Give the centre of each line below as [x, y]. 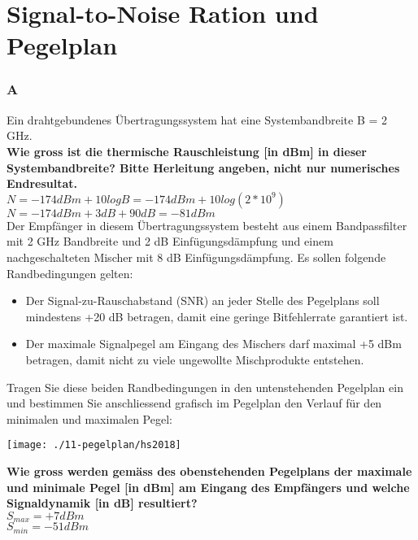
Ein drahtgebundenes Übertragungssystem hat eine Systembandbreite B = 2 [197, 119]
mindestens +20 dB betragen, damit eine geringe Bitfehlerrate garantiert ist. [217, 316]
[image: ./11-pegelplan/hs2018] [94, 445]
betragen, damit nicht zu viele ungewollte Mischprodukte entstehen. [195, 359]
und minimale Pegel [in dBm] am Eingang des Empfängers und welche [208, 487]
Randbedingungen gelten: [70, 273]
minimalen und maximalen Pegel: [89, 418]
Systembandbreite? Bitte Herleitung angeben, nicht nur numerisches [203, 167]
